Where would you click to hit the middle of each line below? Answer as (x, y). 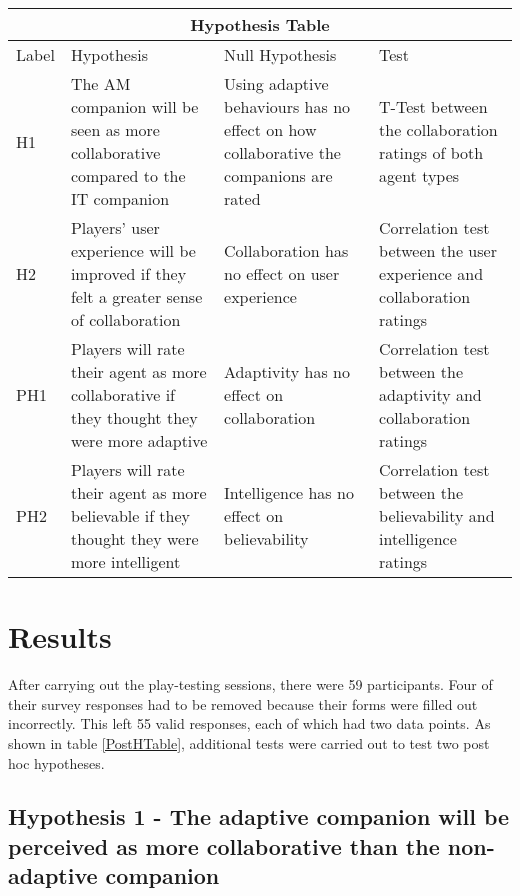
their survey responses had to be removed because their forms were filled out (243, 703)
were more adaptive (139, 440)
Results (60, 636)
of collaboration (125, 319)
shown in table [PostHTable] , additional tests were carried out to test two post (249, 742)
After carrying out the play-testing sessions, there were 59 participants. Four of (250, 684)
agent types (419, 175)
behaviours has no (287, 106)
